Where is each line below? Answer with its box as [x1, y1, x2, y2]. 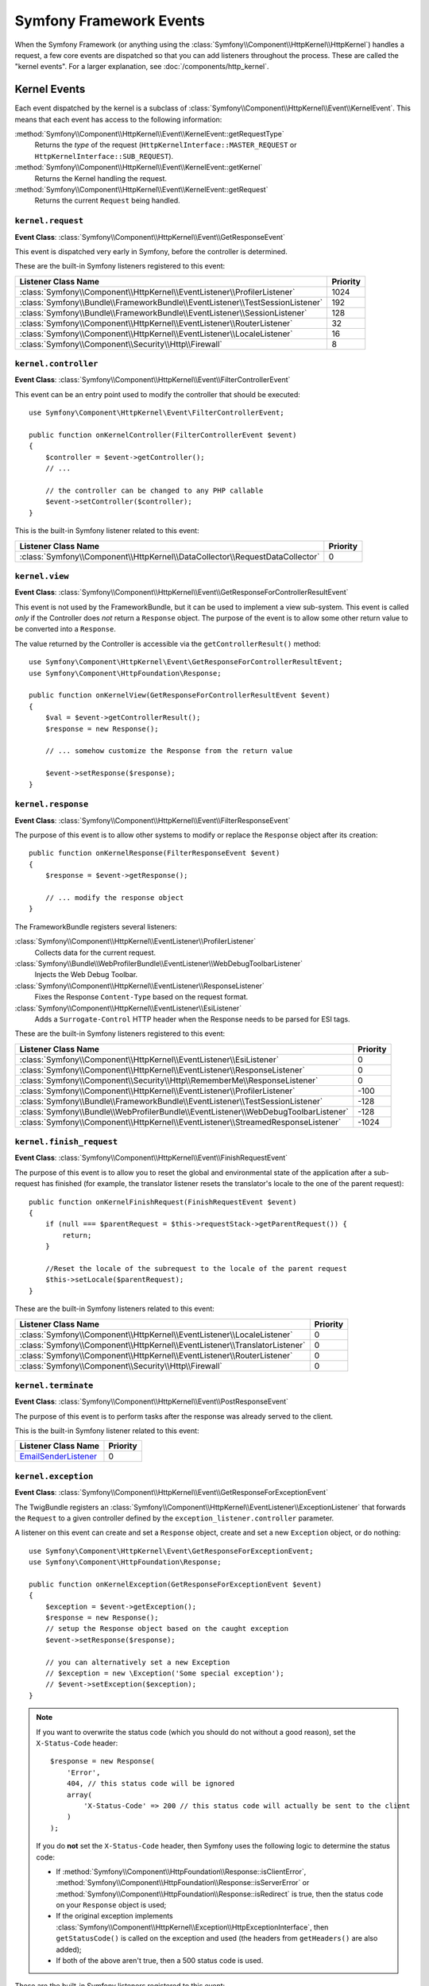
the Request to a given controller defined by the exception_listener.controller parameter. [14, 1513, 334, 1523]
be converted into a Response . [14, 624, 117, 634]
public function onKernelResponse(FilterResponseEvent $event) [29, 848, 280, 858]
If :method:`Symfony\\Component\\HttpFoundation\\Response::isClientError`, [56, 1867, 307, 1876]
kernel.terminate [14, 1380, 94, 1390]
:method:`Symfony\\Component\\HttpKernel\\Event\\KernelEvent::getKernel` [14, 163, 263, 172]
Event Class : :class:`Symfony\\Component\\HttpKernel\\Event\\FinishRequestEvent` [14, 1153, 288, 1163]
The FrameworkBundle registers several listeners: [14, 922, 178, 931]
